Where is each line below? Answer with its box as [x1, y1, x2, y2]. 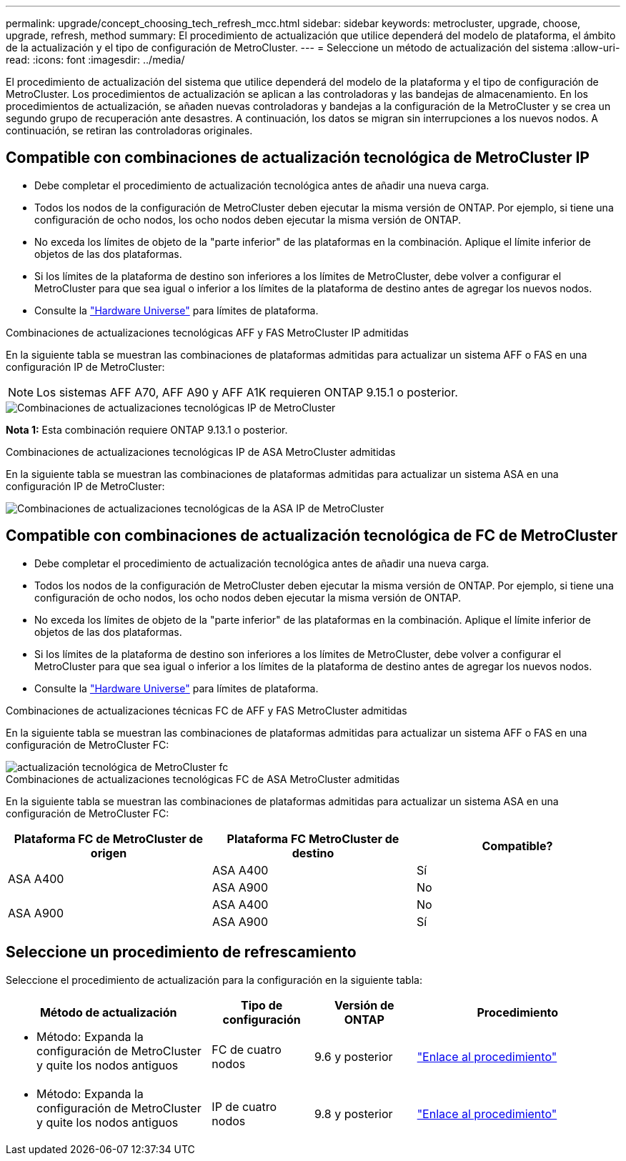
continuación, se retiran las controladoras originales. [6, 124, 253, 136]
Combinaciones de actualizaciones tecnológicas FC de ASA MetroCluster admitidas [6, 772, 400, 785]
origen [90, 845, 127, 860]
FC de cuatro [212, 1042, 282, 1057]
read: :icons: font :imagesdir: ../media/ [6, 54, 185, 66]
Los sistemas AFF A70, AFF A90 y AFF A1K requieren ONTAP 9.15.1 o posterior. [36, 384, 458, 399]
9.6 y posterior [314, 1049, 393, 1064]
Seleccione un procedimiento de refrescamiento [6, 943, 357, 962]
